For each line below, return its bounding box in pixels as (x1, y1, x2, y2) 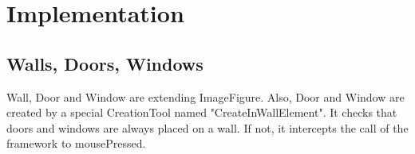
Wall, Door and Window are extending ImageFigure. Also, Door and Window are (6, 88, 405, 105)
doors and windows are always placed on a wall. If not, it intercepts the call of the (6, 119, 409, 136)
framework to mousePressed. (6, 135, 146, 152)
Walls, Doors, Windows (6, 51, 204, 75)
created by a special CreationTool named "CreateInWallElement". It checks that (6, 104, 397, 121)
